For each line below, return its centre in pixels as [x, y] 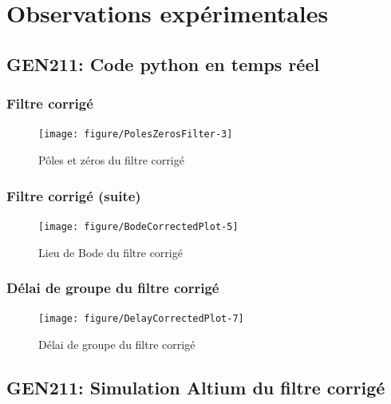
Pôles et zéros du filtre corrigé [111, 160]
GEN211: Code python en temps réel [163, 63]
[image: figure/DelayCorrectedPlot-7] [141, 319]
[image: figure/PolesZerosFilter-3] [136, 135]
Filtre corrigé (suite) [74, 195]
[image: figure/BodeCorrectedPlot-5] [138, 226]
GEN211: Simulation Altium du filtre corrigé [196, 387]
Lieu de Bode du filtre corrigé [111, 252]
